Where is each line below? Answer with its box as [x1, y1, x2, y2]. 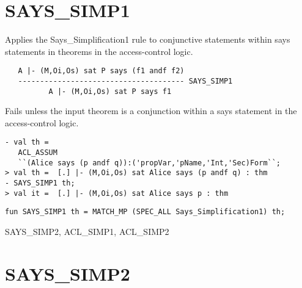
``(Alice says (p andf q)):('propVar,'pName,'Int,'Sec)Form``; [18, 158, 281, 167]
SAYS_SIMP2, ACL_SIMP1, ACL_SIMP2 [5, 225, 169, 238]
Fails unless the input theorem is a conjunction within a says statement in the [5, 104, 297, 117]
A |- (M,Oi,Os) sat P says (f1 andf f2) [18, 67, 185, 76]
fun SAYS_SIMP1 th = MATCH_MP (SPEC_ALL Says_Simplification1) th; [5, 207, 285, 217]
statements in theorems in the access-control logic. [5, 45, 193, 57]
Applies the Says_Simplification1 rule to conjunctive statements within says [5, 33, 290, 46]
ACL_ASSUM [18, 148, 57, 157]
